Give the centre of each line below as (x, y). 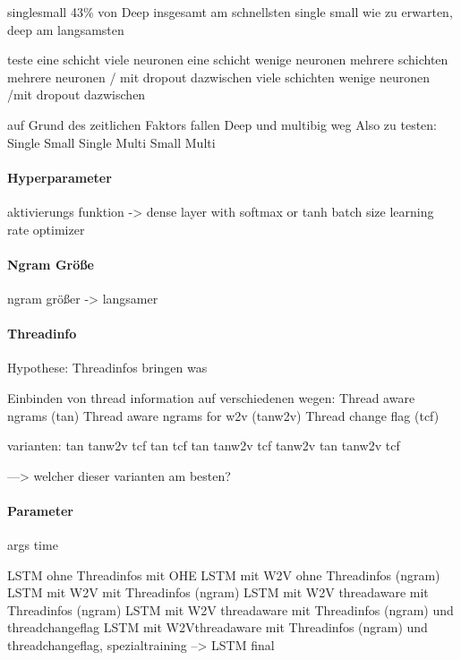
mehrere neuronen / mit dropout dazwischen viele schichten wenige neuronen (219, 77)
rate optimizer (46, 229)
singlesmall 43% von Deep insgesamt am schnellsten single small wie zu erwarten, (230, 12)
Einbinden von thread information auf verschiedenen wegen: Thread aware (211, 397)
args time (33, 545)
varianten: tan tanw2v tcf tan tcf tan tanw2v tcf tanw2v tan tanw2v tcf (204, 446)
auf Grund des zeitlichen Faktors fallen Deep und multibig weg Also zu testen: (222, 124)
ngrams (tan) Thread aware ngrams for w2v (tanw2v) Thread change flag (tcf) (223, 415)
